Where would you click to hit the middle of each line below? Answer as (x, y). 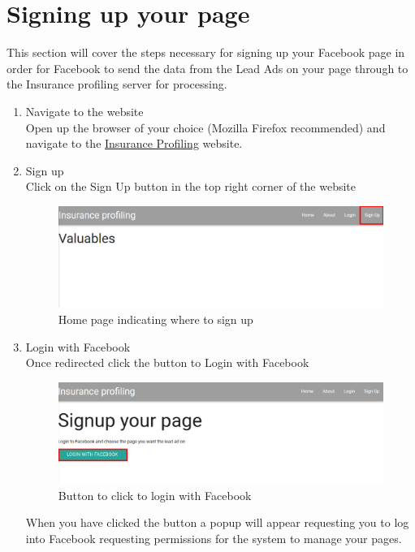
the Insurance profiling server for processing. (117, 84)
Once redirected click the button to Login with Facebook (167, 362)
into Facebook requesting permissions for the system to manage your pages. (214, 538)
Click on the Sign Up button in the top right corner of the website (191, 186)
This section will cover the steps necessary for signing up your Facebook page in (206, 52)
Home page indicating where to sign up (156, 319)
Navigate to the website (84, 111)
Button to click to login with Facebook (155, 495)
